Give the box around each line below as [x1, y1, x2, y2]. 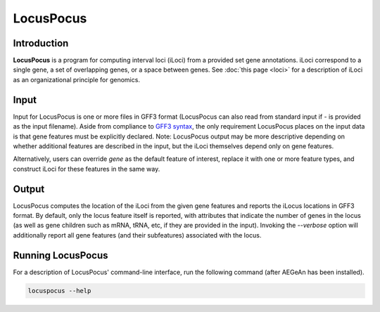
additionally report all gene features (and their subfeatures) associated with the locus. [13, 230, 262, 239]
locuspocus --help [27, 287, 91, 294]
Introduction [13, 37, 69, 49]
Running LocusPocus [13, 249, 108, 261]
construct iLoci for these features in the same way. [13, 164, 160, 173]
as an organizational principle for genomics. [13, 75, 141, 84]
